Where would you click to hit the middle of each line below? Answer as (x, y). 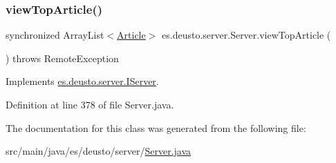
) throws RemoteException (62, 58)
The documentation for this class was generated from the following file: (156, 127)
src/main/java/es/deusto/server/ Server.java (99, 151)
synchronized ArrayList (55, 35)
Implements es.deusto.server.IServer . (82, 81)
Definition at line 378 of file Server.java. (90, 104)
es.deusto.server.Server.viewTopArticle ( (246, 35)
